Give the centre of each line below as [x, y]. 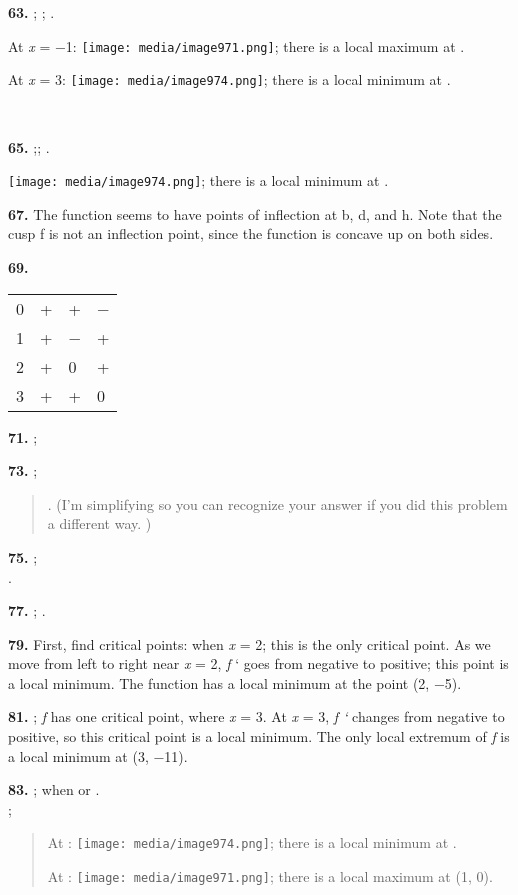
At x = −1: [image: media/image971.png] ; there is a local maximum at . [236, 45]
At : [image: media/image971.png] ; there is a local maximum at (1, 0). [270, 876]
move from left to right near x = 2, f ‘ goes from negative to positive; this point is [258, 663]
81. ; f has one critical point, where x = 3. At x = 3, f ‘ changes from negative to [256, 716]
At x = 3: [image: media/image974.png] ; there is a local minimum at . [229, 79]
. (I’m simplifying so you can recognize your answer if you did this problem [277, 503]
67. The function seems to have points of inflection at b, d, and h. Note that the [255, 213]
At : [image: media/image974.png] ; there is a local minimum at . [252, 842]
